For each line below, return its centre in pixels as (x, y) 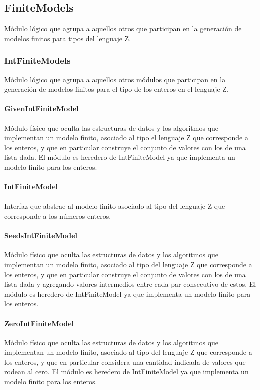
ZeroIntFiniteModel (39, 323)
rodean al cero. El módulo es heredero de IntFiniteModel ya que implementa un (126, 372)
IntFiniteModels (37, 60)
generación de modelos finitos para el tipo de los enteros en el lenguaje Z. (116, 89)
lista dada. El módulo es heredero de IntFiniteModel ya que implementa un (120, 157)
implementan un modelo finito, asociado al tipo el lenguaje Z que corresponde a (126, 138)
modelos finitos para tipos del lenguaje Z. (68, 38)
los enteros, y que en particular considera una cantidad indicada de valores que (125, 362)
